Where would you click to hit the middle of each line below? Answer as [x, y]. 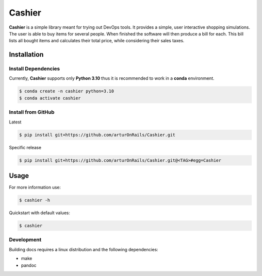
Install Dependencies [34, 69]
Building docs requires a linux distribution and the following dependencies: [84, 249]
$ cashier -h [35, 200]
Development [25, 240]
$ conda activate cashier [50, 98]
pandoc [29, 265]
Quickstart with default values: [40, 213]
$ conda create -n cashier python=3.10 [66, 91]
